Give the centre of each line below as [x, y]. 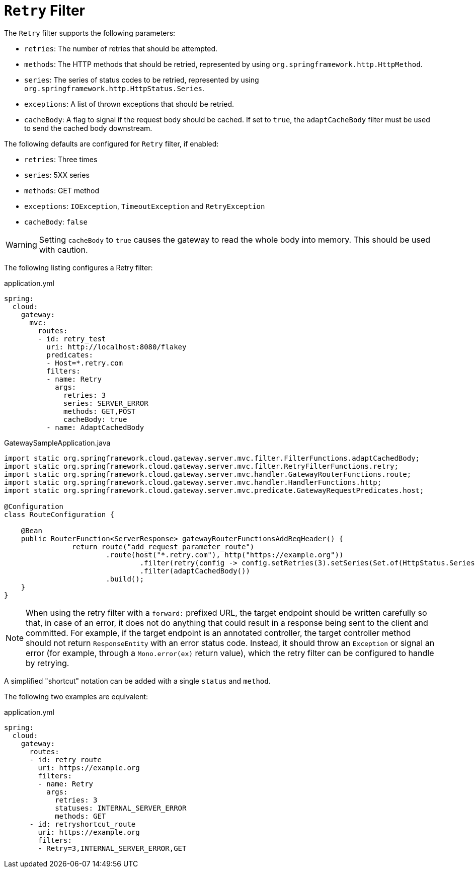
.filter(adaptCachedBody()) [195, 571]
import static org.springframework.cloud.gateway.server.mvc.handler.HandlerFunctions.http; [193, 482]
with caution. [63, 249]
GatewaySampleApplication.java [57, 443]
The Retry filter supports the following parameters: [90, 33]
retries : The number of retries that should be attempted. [121, 48]
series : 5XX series [57, 175]
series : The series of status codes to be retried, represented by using [142, 80]
